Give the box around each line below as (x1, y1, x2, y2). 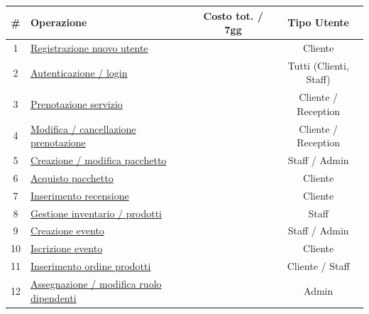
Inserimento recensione (31, 188, 129, 202)
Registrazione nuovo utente (31, 40, 148, 55)
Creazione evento (31, 223, 104, 238)
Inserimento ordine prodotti (31, 259, 151, 274)
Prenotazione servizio (31, 97, 123, 112)
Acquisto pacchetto (31, 170, 114, 185)
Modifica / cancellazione (31, 121, 136, 136)
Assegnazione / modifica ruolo (31, 276, 162, 291)
